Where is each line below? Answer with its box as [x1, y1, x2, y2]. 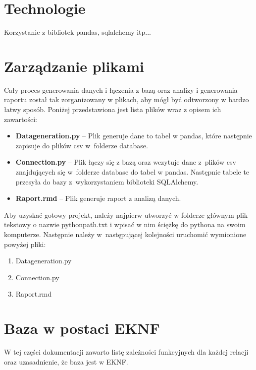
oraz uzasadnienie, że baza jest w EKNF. [4, 356, 128, 367]
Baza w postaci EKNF [4, 318, 160, 338]
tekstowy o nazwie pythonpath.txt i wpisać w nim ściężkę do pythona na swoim [4, 219, 246, 230]
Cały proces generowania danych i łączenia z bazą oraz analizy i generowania [4, 84, 238, 95]
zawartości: [4, 114, 37, 124]
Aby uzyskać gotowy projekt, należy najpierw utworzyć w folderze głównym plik [4, 209, 248, 220]
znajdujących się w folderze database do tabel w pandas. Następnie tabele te [15, 167, 250, 177]
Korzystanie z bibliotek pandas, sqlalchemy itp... [4, 27, 152, 37]
